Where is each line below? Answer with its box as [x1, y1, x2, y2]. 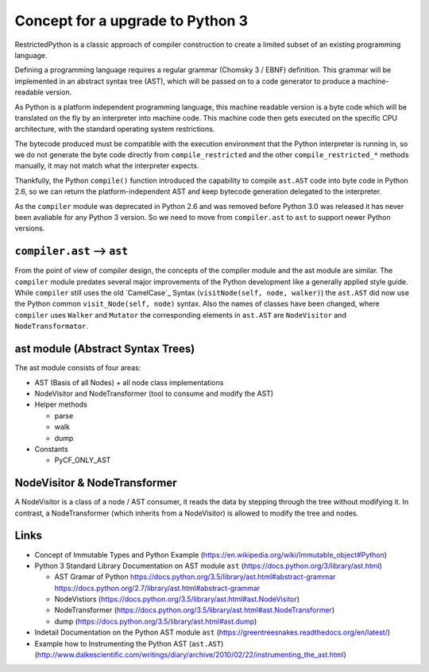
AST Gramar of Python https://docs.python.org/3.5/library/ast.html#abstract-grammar [54, 572, 336, 581]
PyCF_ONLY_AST [54, 455, 111, 465]
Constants [34, 444, 68, 454]
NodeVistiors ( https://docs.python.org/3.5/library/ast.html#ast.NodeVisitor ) [54, 594, 300, 604]
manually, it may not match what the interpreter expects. [14, 161, 199, 171]
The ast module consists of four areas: [14, 363, 141, 373]
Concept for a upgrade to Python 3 [14, 12, 248, 29]
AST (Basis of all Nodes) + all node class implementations [34, 377, 224, 387]
